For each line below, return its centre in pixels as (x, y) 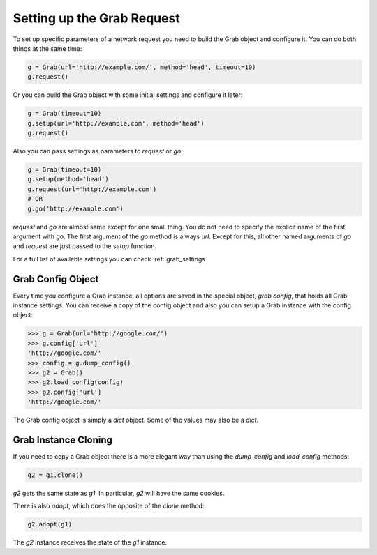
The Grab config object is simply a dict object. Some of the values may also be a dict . (136, 420)
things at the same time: (47, 48)
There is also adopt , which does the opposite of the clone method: (109, 506)
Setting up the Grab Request (97, 18)
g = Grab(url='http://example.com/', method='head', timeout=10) (142, 67)
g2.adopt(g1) (50, 524)
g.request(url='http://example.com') (92, 189)
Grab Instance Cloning (63, 440)
